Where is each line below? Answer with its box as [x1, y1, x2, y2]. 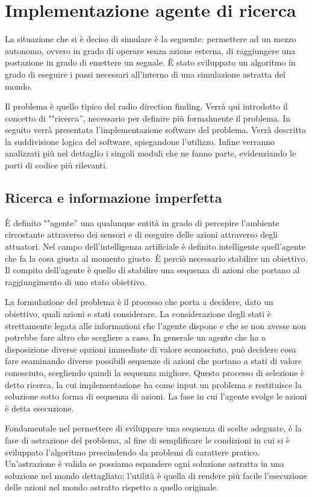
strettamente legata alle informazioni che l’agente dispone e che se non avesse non [5, 319, 307, 332]
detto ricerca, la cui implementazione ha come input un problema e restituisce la [5, 378, 302, 390]
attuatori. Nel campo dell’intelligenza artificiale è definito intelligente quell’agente [5, 240, 306, 253]
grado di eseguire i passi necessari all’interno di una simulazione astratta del [5, 67, 285, 80]
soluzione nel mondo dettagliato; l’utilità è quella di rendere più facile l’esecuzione [5, 469, 307, 481]
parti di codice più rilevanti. [5, 159, 108, 171]
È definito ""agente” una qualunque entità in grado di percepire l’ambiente [5, 216, 279, 229]
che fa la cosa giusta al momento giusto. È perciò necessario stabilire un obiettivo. [5, 252, 308, 264]
